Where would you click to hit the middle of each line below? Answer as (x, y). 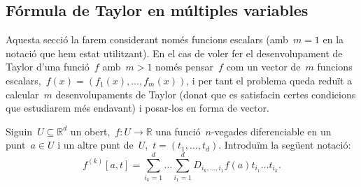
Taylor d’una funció (48, 67)
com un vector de (263, 67)
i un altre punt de (95, 145)
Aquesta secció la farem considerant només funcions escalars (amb (147, 39)
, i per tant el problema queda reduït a (269, 80)
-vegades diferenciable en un (271, 131)
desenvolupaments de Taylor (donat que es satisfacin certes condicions (206, 94)
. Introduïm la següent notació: (285, 145)
